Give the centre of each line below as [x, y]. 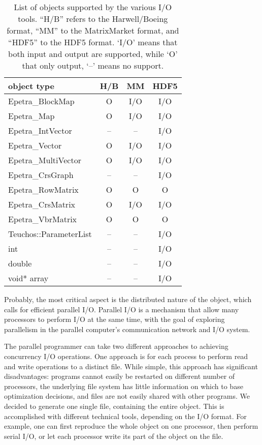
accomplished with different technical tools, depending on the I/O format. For [125, 416]
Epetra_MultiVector [45, 160]
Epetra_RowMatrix [43, 189]
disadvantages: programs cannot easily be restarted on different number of [120, 376]
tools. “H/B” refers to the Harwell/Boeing [93, 19]
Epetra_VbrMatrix [43, 219]
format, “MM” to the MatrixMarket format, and [93, 30]
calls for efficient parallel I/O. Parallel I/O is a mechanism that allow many [122, 309]
